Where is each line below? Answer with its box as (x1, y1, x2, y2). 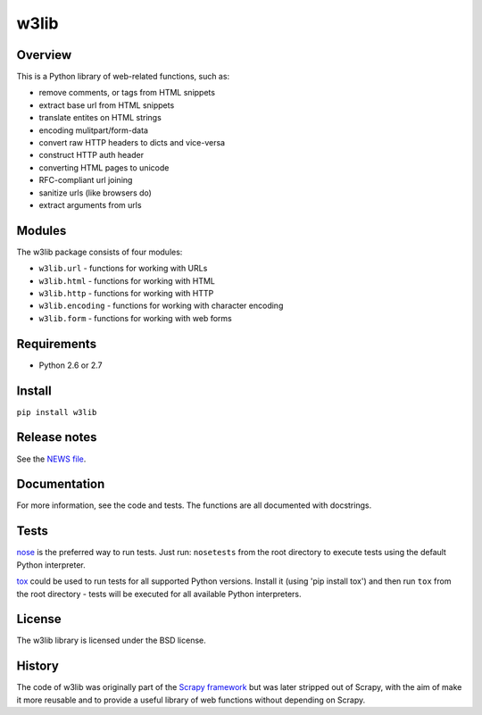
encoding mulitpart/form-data (38, 125, 149, 136)
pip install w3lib (16, 407, 97, 417)
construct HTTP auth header (38, 150, 145, 161)
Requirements (16, 336, 97, 352)
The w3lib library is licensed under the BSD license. (16, 635, 207, 646)
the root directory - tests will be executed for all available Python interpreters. (16, 588, 302, 599)
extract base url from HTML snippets (38, 99, 175, 111)
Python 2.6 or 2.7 (38, 360, 103, 370)
